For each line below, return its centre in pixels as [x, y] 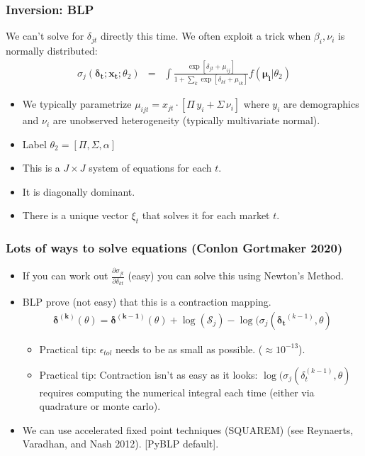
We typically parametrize [77, 104]
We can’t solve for [45, 36]
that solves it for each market [206, 215]
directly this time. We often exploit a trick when [206, 36]
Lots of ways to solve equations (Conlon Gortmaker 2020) [174, 248]
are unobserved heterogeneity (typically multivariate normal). [186, 120]
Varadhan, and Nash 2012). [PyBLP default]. [120, 444]
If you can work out [65, 276]
